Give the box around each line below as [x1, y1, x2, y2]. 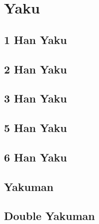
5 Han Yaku [4, 120, 67, 135]
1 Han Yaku [4, 31, 67, 47]
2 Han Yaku [4, 61, 67, 76]
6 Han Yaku [4, 149, 67, 164]
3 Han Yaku [4, 90, 67, 106]
